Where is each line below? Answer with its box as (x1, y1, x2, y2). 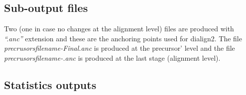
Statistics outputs (4, 77, 97, 92)
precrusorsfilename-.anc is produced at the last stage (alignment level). (4, 52, 221, 63)
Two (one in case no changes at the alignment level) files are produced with (4, 23, 234, 34)
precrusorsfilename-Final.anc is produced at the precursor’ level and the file (4, 43, 235, 53)
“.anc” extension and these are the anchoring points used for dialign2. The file (4, 33, 242, 43)
